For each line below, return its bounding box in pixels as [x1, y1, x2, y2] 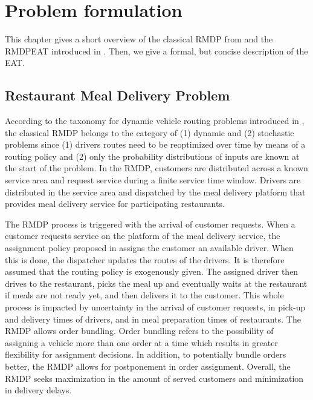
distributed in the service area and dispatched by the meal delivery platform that [5, 185, 306, 198]
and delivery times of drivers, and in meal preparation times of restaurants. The [5, 312, 301, 325]
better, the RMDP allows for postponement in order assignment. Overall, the [5, 359, 291, 372]
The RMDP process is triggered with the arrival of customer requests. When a [5, 217, 295, 230]
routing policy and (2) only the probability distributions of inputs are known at [5, 149, 300, 162]
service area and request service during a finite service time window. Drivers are [5, 174, 301, 186]
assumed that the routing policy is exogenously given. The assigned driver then [5, 265, 298, 278]
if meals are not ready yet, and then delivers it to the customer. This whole [5, 289, 284, 301]
